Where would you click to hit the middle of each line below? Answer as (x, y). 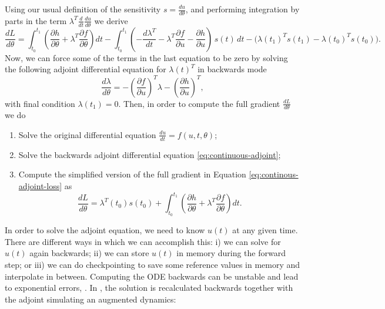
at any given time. (265, 230)
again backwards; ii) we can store (89, 253)
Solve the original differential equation (87, 134)
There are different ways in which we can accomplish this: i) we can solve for (143, 241)
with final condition (40, 103)
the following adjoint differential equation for (86, 69)
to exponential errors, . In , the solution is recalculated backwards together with (149, 288)
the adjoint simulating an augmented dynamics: (91, 299)
